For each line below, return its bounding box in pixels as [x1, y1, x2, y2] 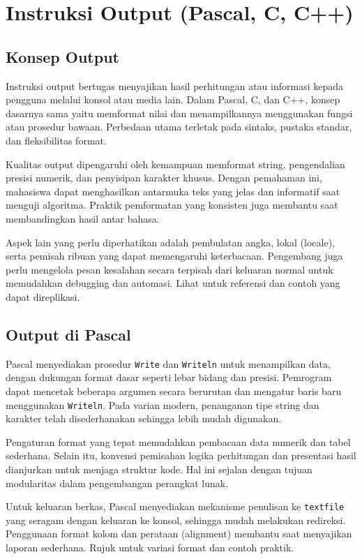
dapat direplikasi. [6, 289, 80, 304]
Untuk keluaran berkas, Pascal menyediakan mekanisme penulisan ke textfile [6, 499, 345, 514]
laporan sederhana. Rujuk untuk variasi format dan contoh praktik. [6, 540, 294, 554]
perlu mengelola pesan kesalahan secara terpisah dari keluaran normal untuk [6, 262, 333, 276]
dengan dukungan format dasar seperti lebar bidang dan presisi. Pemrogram [6, 370, 332, 385]
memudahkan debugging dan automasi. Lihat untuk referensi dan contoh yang [6, 276, 340, 290]
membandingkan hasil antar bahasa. [6, 211, 160, 225]
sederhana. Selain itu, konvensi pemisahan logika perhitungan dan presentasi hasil [6, 448, 356, 463]
